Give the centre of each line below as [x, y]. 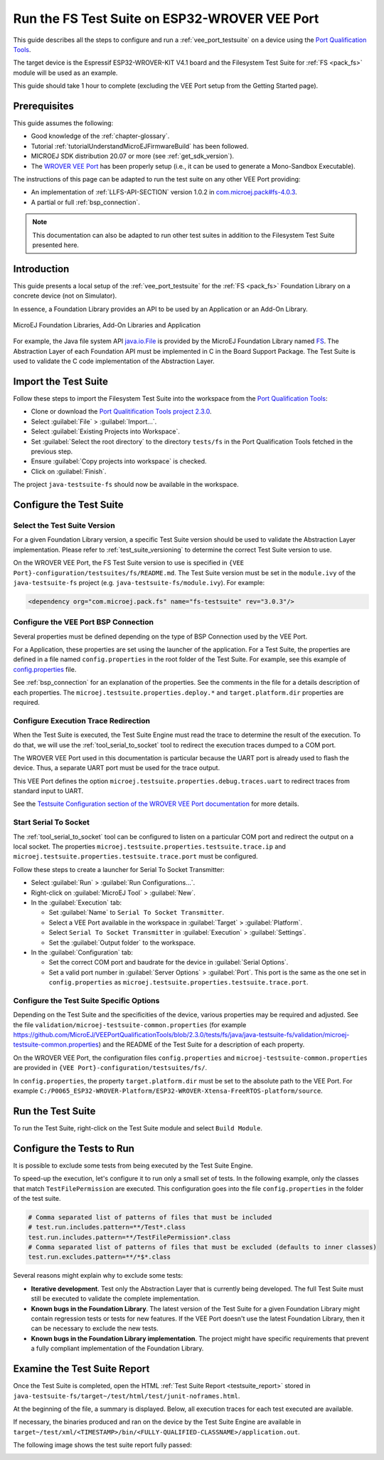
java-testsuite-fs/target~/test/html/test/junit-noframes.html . [127, 1396]
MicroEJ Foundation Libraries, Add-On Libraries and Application [107, 325]
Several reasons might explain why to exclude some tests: [98, 1276]
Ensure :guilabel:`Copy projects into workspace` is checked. [119, 461]
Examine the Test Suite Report [81, 1369]
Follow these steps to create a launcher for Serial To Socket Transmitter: [119, 869]
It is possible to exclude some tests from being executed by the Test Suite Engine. [133, 1165]
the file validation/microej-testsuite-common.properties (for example [130, 1024]
